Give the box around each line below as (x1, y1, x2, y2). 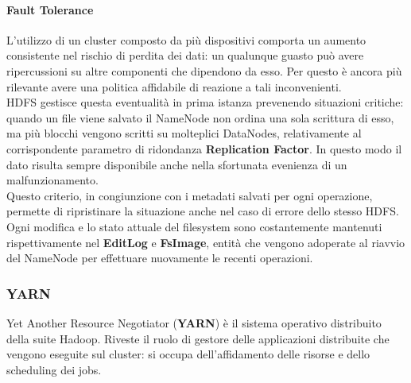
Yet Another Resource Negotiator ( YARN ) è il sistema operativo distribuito (6, 314, 382, 331)
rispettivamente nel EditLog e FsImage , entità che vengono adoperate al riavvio (6, 234, 405, 250)
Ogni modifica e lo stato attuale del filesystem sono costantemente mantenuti (6, 218, 382, 234)
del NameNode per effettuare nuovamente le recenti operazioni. (6, 250, 313, 266)
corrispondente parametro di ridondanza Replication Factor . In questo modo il (6, 140, 402, 157)
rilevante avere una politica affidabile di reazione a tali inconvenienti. (6, 78, 342, 95)
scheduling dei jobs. (6, 361, 102, 377)
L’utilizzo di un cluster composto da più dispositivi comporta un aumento (6, 31, 366, 48)
